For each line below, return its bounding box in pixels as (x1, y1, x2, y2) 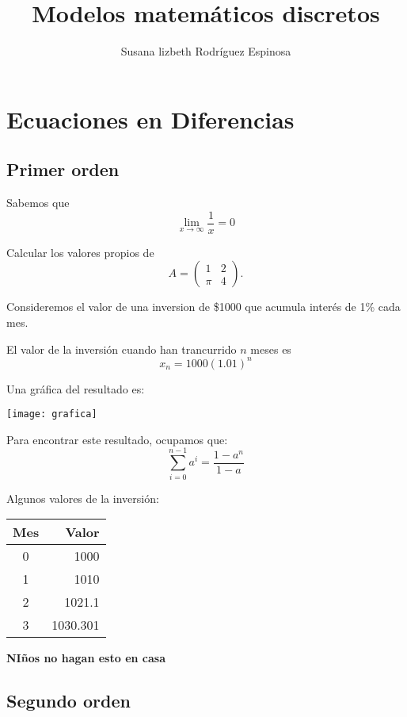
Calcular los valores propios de (6, 243, 154, 260)
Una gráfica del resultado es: (6, 380, 145, 397)
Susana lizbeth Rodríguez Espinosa (120, 43, 291, 59)
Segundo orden (6, 688, 131, 713)
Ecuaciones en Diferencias (6, 102, 295, 135)
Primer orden (6, 157, 120, 182)
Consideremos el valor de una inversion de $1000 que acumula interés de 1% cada (6, 298, 401, 315)
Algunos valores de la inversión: (6, 489, 159, 506)
